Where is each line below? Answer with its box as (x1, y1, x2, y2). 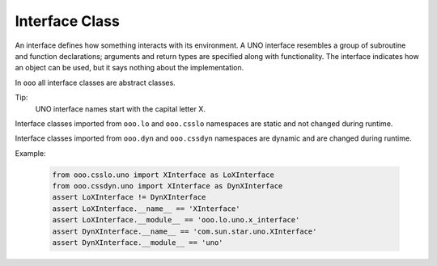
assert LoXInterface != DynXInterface (52, 192, 206, 202)
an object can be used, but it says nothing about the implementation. (15, 63, 244, 73)
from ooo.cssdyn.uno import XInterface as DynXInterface (52, 182, 283, 191)
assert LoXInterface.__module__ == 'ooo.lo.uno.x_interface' (52, 215, 300, 225)
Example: (15, 148, 46, 158)
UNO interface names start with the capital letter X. (35, 103, 206, 113)
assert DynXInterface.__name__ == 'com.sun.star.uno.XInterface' (52, 226, 317, 236)
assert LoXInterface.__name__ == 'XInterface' (52, 204, 240, 213)
